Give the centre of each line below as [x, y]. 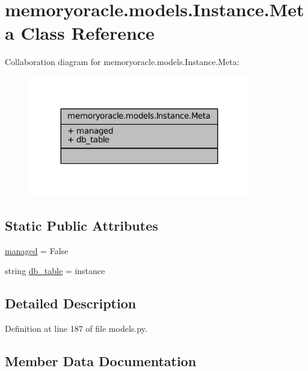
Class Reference [88, 33]
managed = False [37, 250]
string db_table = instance [55, 271]
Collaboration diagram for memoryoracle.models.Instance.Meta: [122, 62]
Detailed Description [71, 303]
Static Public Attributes [82, 225]
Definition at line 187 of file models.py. [76, 329]
